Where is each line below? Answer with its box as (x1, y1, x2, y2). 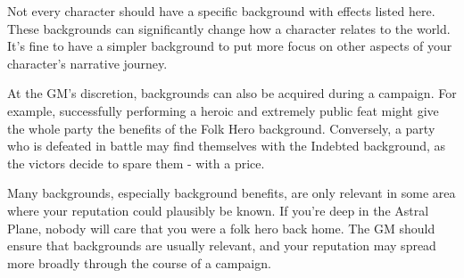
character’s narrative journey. (7, 53, 168, 72)
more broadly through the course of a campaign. (7, 253, 271, 272)
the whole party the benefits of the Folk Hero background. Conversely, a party (7, 119, 435, 137)
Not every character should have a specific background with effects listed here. (7, 2, 435, 20)
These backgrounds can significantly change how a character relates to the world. (7, 19, 451, 37)
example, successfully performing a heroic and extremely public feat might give (7, 101, 439, 119)
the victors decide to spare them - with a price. (7, 153, 265, 172)
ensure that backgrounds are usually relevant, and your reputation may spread (7, 236, 436, 255)
